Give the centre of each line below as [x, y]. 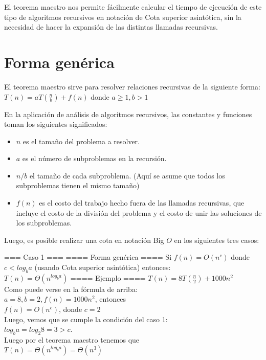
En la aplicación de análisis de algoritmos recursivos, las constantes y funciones [128, 114]
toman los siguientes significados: [56, 124]
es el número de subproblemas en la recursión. [94, 158]
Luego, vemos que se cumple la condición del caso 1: [86, 319]
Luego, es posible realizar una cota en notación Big [84, 240]
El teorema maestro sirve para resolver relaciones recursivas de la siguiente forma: [132, 86]
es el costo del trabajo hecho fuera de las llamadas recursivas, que [142, 203]
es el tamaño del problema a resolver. [81, 141]
